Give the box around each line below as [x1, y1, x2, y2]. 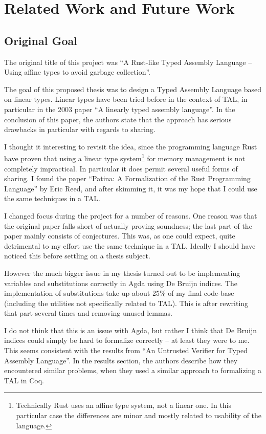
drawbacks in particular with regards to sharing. [4, 124, 156, 135]
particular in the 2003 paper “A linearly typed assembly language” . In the [4, 103, 235, 114]
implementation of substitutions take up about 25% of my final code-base [4, 288, 234, 298]
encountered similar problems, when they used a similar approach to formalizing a [4, 365, 261, 376]
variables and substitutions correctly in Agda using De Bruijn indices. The [4, 277, 238, 288]
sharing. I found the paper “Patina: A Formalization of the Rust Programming [4, 173, 251, 184]
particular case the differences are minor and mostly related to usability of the [16, 410, 262, 421]
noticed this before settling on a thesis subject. [4, 250, 150, 261]
